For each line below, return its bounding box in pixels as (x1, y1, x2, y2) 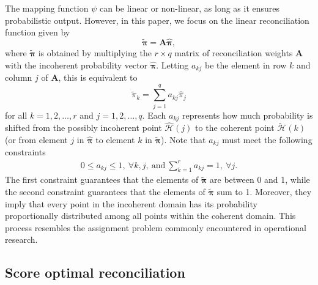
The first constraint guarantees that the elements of (5, 173, 199, 186)
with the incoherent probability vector (5, 58, 148, 71)
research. (5, 233, 38, 246)
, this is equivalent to (58, 71, 138, 84)
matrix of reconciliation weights (174, 46, 293, 59)
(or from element (5, 133, 68, 146)
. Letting (156, 58, 189, 71)
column (5, 71, 32, 84)
